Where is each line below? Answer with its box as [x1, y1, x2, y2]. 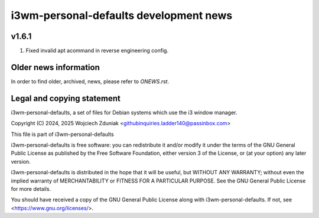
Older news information [11, 62, 100, 72]
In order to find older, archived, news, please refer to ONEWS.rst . [11, 77, 170, 85]
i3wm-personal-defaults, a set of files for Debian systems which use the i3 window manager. [11, 109, 237, 116]
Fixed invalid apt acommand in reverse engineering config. [25, 47, 168, 54]
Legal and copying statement [11, 93, 121, 103]
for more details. [11, 186, 51, 192]
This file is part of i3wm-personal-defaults [11, 131, 115, 138]
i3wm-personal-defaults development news [11, 9, 233, 22]
